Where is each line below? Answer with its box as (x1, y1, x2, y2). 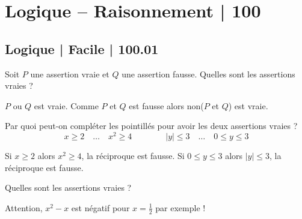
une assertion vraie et (30, 67, 109, 80)
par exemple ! (155, 201, 206, 214)
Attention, (5, 201, 43, 214)
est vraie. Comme (34, 99, 99, 112)
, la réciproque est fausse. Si (81, 149, 185, 162)
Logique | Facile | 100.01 (5, 39, 159, 58)
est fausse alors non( (129, 99, 204, 112)
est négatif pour (71, 201, 130, 214)
